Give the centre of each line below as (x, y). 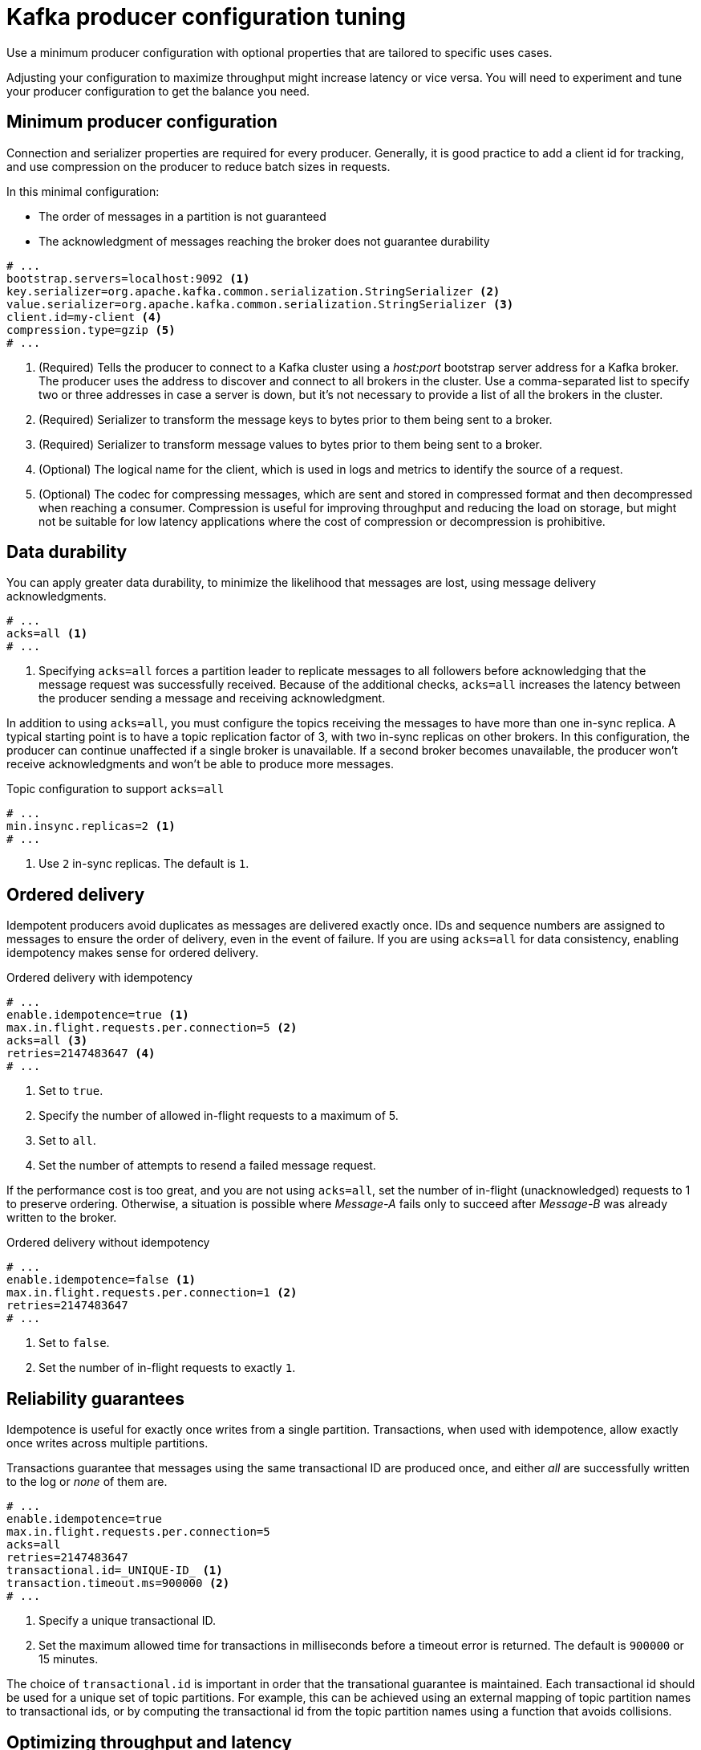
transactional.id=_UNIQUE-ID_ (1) (115, 1571)
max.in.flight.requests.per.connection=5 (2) (152, 1028)
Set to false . (74, 1343)
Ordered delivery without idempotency (108, 1243)
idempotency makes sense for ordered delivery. (133, 953)
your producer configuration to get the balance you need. (158, 91)
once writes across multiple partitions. (107, 1443)
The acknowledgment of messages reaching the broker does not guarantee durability (264, 241)
